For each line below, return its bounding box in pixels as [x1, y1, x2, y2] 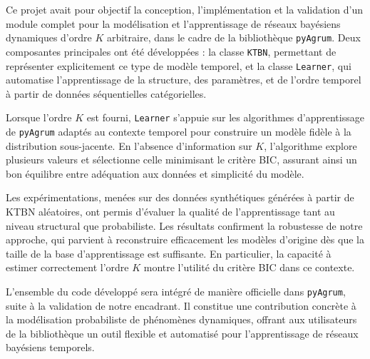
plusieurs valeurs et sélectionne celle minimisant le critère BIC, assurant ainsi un [6, 152, 357, 167]
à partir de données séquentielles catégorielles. [6, 86, 207, 101]
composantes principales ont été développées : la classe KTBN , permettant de [6, 44, 336, 59]
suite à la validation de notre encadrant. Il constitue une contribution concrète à [6, 298, 356, 313]
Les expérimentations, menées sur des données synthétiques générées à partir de [6, 190, 354, 205]
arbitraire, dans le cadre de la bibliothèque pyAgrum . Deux [106, 30, 361, 45]
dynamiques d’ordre [6, 30, 92, 45]
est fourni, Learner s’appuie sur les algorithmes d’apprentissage [86, 110, 364, 125]
